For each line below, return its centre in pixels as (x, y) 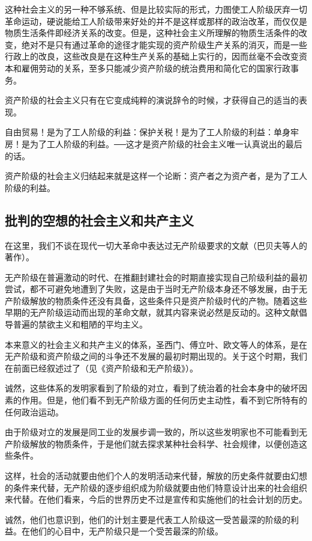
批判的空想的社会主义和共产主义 (99, 220)
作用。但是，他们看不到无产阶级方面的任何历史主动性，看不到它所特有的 (164, 400)
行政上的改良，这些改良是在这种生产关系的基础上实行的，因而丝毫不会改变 (152, 56)
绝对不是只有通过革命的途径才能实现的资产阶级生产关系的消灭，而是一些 (164, 44)
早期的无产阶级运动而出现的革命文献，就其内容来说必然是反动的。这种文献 (152, 312)
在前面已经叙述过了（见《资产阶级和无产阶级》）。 (101, 368)
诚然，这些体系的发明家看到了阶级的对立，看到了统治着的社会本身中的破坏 (152, 388)
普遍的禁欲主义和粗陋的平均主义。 (80, 324)
